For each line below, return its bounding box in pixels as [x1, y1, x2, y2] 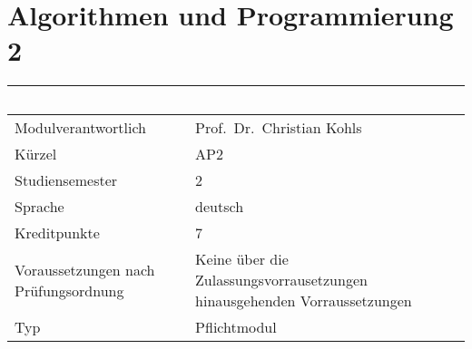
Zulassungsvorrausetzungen [195, 269, 368, 291]
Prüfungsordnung [15, 279, 124, 301]
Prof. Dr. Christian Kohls [195, 117, 362, 139]
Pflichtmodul [195, 316, 277, 338]
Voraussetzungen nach [15, 258, 155, 280]
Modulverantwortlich [15, 117, 147, 139]
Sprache [15, 196, 64, 218]
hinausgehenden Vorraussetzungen [195, 290, 412, 312]
